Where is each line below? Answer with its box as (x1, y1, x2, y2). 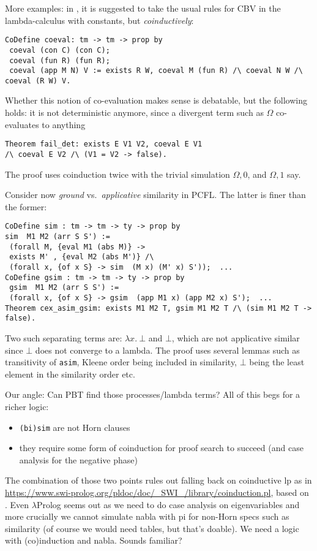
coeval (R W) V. (5, 76, 71, 85)
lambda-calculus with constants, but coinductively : (5, 13, 194, 26)
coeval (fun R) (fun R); (9, 56, 110, 65)
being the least (249, 355, 305, 368)
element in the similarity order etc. (5, 367, 135, 380)
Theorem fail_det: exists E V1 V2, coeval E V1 (5, 140, 203, 149)
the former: (5, 200, 47, 213)
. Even (5, 498, 29, 511)
